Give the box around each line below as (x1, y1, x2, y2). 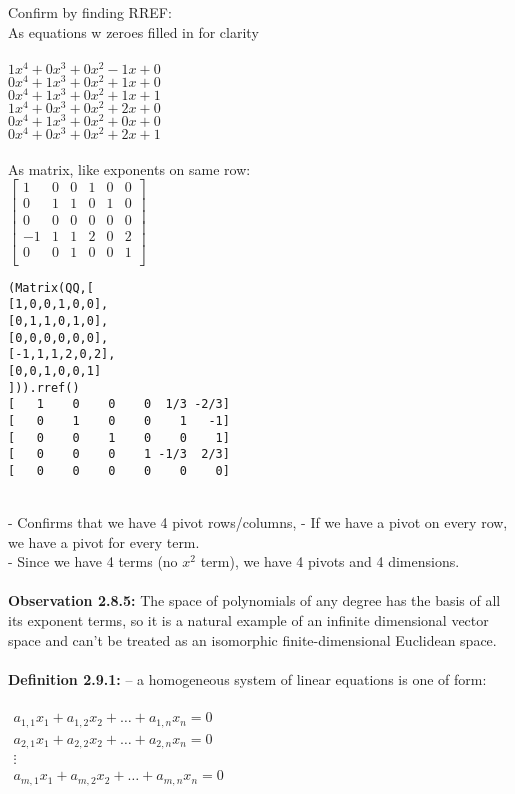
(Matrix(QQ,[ (8, 280, 94, 295)
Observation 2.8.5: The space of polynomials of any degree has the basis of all (8, 590, 501, 611)
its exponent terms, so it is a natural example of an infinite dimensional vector (8, 610, 489, 631)
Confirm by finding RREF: (8, 2, 172, 22)
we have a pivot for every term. (8, 531, 200, 552)
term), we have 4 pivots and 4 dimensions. (200, 551, 460, 572)
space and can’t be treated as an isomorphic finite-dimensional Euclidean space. (8, 629, 497, 650)
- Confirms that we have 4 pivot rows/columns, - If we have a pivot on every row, (8, 512, 508, 533)
